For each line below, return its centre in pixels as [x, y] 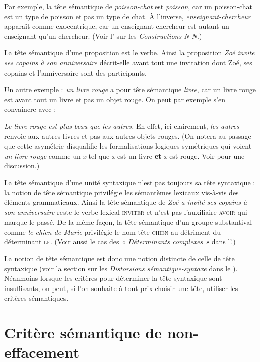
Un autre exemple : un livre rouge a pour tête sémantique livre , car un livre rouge [130, 89]
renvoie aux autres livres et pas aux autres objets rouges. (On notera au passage [128, 136]
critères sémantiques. [36, 298]
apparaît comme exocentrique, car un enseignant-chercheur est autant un [117, 26]
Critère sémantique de [83, 333]
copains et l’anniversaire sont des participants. [75, 72]
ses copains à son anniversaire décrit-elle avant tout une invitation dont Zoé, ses [128, 62]
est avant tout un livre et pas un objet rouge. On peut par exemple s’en [115, 99]
